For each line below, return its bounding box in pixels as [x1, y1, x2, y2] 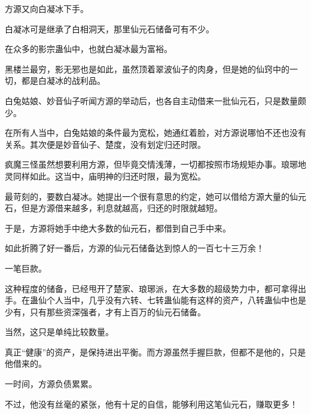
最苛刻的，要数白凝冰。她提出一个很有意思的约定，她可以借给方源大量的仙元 [5, 190, 306, 202]
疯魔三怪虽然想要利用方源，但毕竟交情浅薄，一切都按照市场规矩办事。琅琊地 [5, 158, 306, 171]
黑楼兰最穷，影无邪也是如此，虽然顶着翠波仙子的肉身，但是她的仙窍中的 [5, 62, 289, 75]
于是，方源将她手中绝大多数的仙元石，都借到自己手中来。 [5, 221, 231, 234]
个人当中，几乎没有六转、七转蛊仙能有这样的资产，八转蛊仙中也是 [46, 294, 306, 306]
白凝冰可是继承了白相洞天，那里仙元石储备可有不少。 [5, 22, 214, 35]
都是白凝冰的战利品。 [21, 74, 105, 87]
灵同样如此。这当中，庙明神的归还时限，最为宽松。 [5, 169, 206, 182]
